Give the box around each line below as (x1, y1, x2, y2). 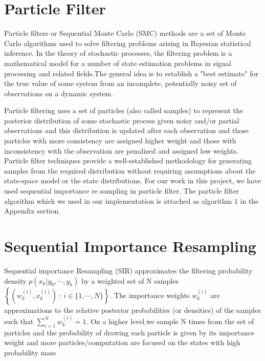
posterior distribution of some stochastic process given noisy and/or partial (4, 115, 239, 125)
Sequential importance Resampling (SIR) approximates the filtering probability (4, 265, 253, 275)
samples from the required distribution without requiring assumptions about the (4, 165, 256, 176)
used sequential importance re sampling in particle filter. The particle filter (4, 185, 239, 196)
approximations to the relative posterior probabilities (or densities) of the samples (4, 304, 261, 315)
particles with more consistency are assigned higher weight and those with (4, 135, 236, 146)
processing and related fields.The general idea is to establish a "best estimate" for (4, 68, 258, 78)
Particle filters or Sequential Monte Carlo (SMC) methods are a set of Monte (4, 28, 246, 38)
